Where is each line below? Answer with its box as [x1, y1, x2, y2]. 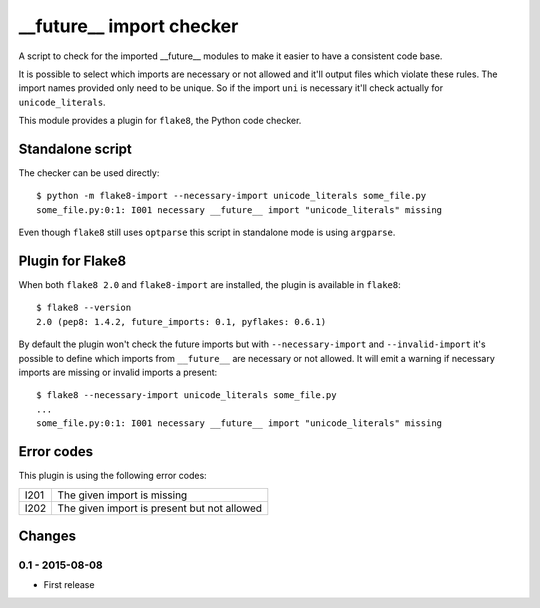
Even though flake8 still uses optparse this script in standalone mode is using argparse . [18, 226, 396, 239]
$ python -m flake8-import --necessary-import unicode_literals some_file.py [36, 190, 427, 202]
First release [43, 579, 95, 591]
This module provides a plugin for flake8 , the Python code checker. [18, 115, 302, 127]
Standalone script [18, 140, 132, 157]
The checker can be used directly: [18, 167, 160, 179]
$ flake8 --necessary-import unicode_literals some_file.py [36, 390, 337, 401]
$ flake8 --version [36, 302, 132, 314]
